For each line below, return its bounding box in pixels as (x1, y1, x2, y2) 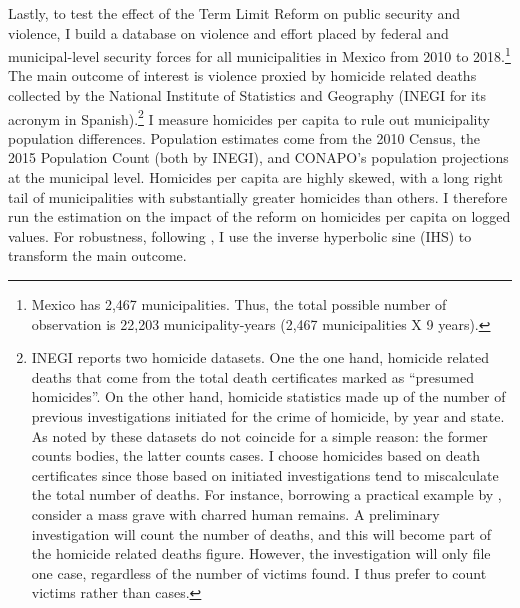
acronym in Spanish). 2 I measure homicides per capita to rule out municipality (8, 105, 490, 129)
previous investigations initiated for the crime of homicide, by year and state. (31, 406, 505, 426)
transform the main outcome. (8, 245, 187, 266)
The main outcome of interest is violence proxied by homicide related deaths (8, 65, 477, 86)
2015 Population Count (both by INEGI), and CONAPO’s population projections (8, 147, 509, 168)
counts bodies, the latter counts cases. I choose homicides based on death (31, 445, 481, 466)
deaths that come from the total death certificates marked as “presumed (31, 366, 474, 387)
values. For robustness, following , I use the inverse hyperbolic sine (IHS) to (8, 225, 472, 246)
